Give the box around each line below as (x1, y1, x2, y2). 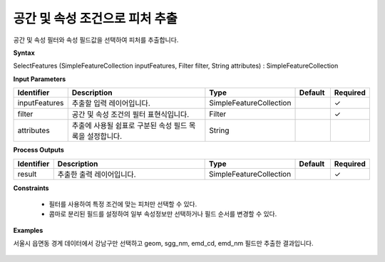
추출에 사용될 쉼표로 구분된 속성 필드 (71, 121, 188, 131)
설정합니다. (86, 132, 123, 142)
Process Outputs (13, 146, 64, 154)
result (17, 169, 37, 179)
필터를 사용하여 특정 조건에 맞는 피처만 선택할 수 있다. (48, 199, 197, 208)
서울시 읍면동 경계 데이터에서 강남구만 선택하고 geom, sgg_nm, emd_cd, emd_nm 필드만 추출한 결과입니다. (13, 239, 314, 248)
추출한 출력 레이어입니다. (57, 169, 136, 179)
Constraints (13, 184, 49, 192)
